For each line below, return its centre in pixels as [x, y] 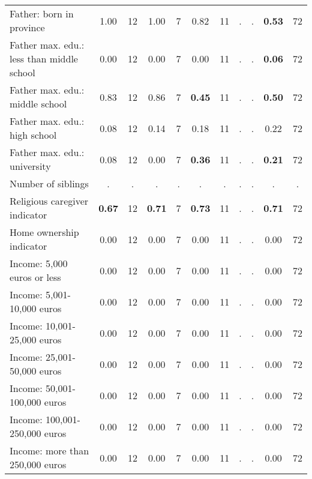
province [27, 27]
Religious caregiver [49, 201]
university [30, 166]
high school [33, 135]
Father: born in [42, 14]
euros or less [35, 277]
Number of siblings [49, 183]
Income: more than [49, 450]
